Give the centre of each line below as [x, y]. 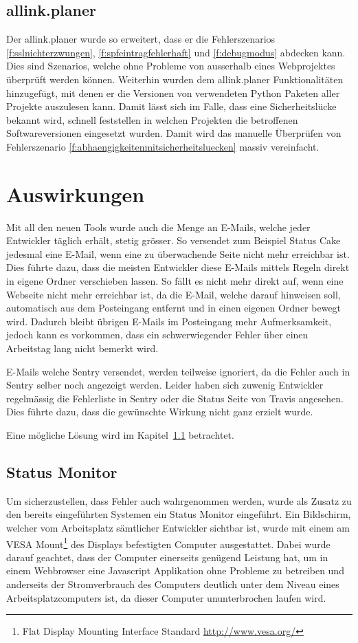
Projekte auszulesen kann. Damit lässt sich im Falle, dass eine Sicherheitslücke [171, 106]
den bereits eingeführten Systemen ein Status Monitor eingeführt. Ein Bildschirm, [179, 514]
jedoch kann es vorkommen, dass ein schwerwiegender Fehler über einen [157, 335]
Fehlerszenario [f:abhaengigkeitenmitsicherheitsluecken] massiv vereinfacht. [163, 146]
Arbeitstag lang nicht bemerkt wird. [82, 348]
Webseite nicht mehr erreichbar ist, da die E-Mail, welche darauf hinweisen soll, [174, 294]
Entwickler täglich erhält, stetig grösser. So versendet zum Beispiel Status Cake [174, 240]
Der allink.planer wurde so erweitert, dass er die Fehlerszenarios [141, 39]
